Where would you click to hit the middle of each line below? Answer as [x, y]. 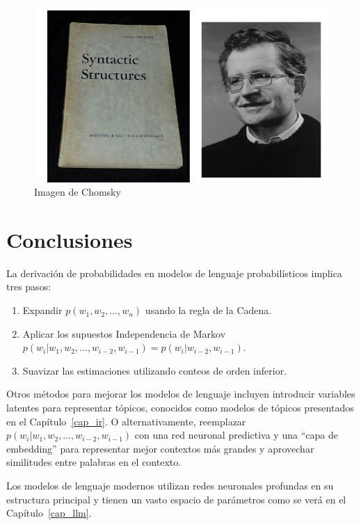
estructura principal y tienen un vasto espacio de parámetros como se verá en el [176, 499]
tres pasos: [29, 287]
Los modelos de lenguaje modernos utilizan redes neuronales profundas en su [170, 485]
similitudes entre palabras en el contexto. [94, 462]
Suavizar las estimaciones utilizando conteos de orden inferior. [155, 370]
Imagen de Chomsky [78, 192]
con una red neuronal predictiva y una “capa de [236, 435]
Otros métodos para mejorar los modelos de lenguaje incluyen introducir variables [181, 394]
